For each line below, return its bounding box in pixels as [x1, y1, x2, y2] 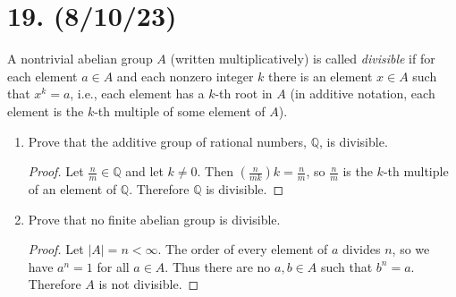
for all [97, 257, 130, 276]
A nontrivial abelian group [7, 49, 153, 68]
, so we [392, 240, 430, 259]
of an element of [28, 180, 117, 199]
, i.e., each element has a [70, 84, 205, 103]
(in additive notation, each [290, 84, 435, 103]
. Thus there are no [165, 257, 271, 276]
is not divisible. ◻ [98, 275, 199, 293]
